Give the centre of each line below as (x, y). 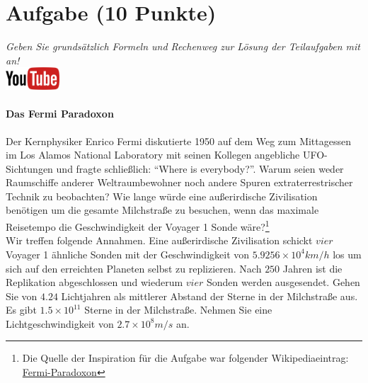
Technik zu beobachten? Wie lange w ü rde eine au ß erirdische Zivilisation (162, 196)
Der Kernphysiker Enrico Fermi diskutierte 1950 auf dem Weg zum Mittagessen (179, 141)
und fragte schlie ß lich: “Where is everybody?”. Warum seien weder (200, 168)
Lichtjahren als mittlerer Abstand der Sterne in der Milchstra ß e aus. (209, 296)
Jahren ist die (312, 268)
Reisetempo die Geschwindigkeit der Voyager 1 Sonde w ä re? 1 (138, 225)
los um (347, 254)
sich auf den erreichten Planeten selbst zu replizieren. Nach (134, 268)
